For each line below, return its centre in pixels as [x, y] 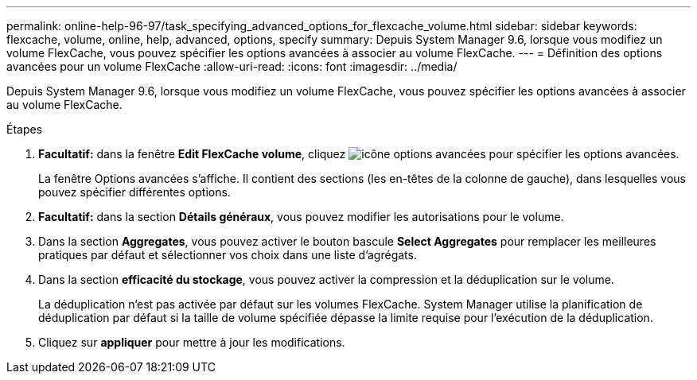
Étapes [25, 129]
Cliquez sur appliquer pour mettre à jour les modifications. [192, 342]
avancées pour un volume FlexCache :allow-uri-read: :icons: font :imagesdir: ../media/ [232, 66]
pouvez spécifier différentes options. [134, 192]
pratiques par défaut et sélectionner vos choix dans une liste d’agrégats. [228, 255]
